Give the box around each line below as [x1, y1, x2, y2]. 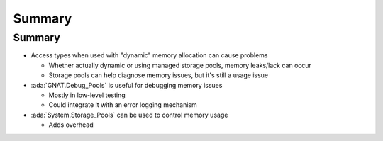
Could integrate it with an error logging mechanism [48, 101, 198, 109]
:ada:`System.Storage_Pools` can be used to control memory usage [30, 111, 228, 119]
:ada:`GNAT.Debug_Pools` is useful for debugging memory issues [30, 81, 223, 89]
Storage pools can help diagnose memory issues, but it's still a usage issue [48, 71, 269, 79]
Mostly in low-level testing [48, 91, 126, 99]
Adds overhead [48, 120, 94, 129]
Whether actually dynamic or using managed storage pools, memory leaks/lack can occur [48, 61, 312, 69]
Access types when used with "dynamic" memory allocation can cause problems [30, 51, 269, 60]
